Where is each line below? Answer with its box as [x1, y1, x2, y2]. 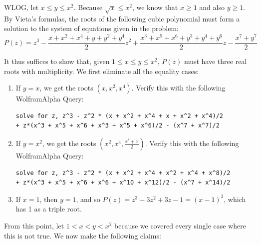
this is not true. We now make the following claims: [4, 230, 161, 240]
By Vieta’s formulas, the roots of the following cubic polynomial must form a [4, 13, 240, 23]
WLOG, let [4, 2, 39, 12]
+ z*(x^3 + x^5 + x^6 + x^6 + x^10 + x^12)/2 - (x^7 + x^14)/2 [15, 179, 231, 186]
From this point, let [4, 220, 64, 231]
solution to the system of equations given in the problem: [4, 23, 179, 33]
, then [39, 193, 58, 204]
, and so [76, 193, 100, 204]
